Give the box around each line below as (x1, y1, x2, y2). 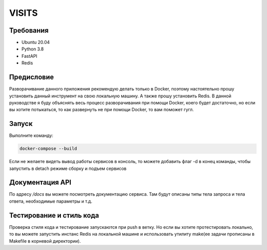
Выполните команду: (9, 132, 53, 138)
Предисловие (9, 73, 54, 82)
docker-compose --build (19, 146, 78, 152)
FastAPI (21, 53, 38, 59)
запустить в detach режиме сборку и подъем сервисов (9, 166, 127, 171)
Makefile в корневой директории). (9, 238, 81, 244)
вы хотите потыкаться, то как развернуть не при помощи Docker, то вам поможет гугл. (9, 107, 194, 113)
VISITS (9, 7, 38, 18)
